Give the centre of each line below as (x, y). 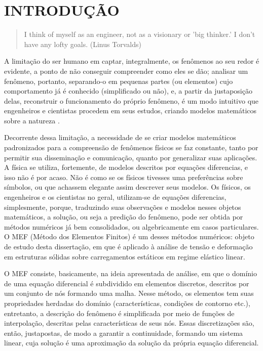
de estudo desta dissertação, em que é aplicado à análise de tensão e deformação (128, 246)
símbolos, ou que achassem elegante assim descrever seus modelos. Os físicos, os (127, 187)
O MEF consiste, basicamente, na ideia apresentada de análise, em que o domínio (130, 273)
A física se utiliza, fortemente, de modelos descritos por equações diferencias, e (126, 167)
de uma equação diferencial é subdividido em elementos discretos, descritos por (127, 283)
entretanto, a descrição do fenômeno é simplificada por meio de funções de (119, 313)
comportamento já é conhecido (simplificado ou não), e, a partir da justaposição (128, 91)
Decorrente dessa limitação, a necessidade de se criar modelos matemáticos (120, 137)
